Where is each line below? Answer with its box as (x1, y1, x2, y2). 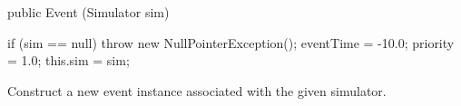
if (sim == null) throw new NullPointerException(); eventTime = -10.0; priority (7, 33, 455, 52)
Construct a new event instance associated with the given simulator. (7, 81, 387, 100)
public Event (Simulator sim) (7, 3, 170, 21)
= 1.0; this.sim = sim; (7, 51, 130, 70)
